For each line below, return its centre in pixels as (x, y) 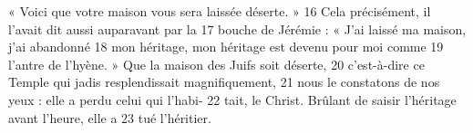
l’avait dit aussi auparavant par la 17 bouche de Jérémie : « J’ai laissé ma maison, (237, 28)
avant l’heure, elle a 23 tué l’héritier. (110, 117)
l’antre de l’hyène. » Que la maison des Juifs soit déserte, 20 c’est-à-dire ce (216, 64)
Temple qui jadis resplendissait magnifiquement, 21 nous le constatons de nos (224, 82)
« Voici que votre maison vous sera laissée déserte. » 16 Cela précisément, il (220, 11)
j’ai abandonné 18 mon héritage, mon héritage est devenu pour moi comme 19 (226, 47)
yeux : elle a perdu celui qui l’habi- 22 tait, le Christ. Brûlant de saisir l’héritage (232, 99)
